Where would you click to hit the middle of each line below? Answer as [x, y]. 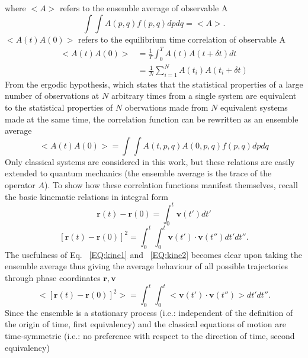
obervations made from [166, 107]
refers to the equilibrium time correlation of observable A [182, 39]
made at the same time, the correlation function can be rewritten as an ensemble [152, 119]
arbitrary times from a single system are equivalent [204, 96]
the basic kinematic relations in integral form [86, 196]
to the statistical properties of [59, 107]
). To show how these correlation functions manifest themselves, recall [171, 185]
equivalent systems [254, 107]
